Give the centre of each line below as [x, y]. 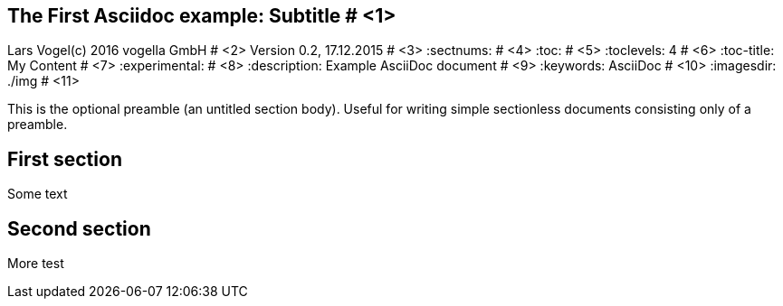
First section [65, 159]
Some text [38, 194]
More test [36, 264]
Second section [79, 228]
